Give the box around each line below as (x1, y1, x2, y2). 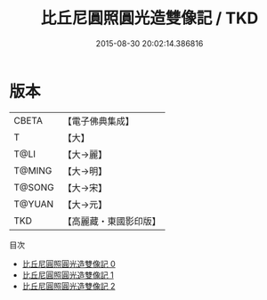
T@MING (13, 164, 53, 176)
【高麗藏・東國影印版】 (62, 215, 162, 227)
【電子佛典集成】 (62, 115, 135, 127)
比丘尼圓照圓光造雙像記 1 (21, 269, 114, 280)
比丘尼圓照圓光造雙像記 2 (21, 280, 116, 291)
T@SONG (13, 181, 55, 193)
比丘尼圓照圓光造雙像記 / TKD (40, 8, 259, 28)
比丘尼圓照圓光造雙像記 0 (21, 258, 116, 269)
